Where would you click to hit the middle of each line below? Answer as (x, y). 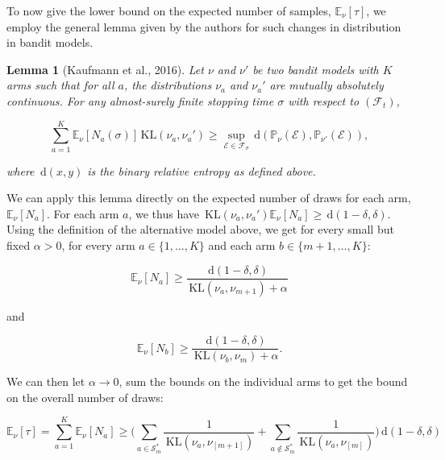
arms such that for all (60, 85)
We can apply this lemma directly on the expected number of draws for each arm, (209, 198)
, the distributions (168, 85)
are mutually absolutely (326, 85)
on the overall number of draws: (85, 397)
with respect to (324, 100)
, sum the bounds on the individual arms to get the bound (263, 381)
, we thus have (164, 213)
